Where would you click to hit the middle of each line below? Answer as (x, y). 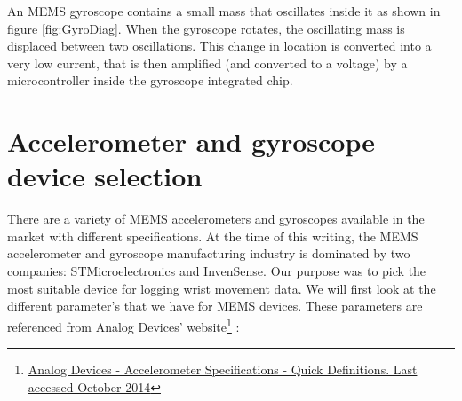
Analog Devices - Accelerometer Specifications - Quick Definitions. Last (223, 370)
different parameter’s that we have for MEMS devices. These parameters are (215, 306)
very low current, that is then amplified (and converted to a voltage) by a (207, 63)
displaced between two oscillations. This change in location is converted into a (219, 46)
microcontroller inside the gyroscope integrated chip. (150, 80)
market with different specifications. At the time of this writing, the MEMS (213, 236)
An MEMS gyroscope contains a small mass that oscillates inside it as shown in (224, 11)
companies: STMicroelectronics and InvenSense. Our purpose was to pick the (217, 271)
